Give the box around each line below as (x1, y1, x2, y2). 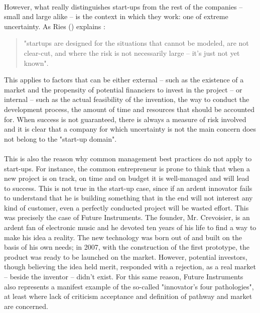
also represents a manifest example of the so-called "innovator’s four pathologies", (4, 281, 254, 291)
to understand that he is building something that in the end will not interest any (4, 192, 253, 203)
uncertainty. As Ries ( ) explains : (4, 21, 105, 31)
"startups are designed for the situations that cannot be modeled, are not (24, 38, 249, 48)
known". (24, 57, 49, 68)
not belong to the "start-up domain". (4, 133, 117, 144)
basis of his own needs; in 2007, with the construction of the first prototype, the (4, 242, 250, 252)
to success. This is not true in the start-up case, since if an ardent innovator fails (4, 182, 252, 193)
